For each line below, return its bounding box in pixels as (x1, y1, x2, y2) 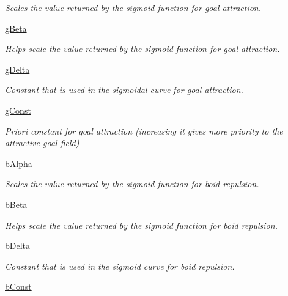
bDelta (5, 239, 31, 252)
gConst (5, 103, 31, 116)
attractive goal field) (5, 136, 79, 149)
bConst (5, 280, 32, 293)
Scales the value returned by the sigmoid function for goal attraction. (5, 1, 262, 13)
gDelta (5, 62, 30, 75)
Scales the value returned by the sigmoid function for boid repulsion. (5, 177, 259, 190)
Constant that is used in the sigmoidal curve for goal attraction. (5, 83, 243, 96)
